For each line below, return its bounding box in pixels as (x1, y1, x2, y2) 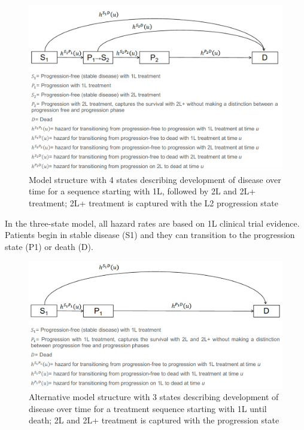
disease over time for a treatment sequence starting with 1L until (29, 402, 267, 414)
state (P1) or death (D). (5, 240, 93, 252)
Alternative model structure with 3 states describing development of (29, 391, 279, 403)
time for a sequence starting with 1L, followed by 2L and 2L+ (29, 185, 256, 197)
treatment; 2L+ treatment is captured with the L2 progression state (29, 197, 278, 209)
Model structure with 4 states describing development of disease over (29, 173, 281, 185)
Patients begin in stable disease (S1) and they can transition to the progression (5, 228, 295, 241)
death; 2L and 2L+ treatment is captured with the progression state (29, 414, 279, 426)
